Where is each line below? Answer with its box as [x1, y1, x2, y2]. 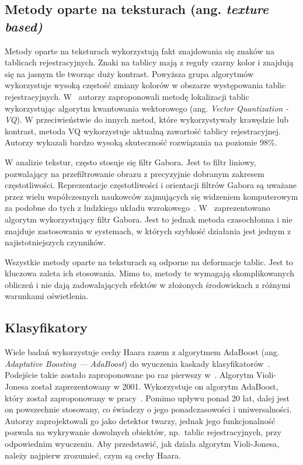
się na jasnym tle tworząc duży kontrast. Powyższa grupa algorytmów [5, 67, 254, 79]
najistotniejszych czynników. [5, 236, 106, 248]
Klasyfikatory [5, 318, 88, 336]
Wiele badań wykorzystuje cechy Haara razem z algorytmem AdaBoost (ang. [5, 346, 280, 358]
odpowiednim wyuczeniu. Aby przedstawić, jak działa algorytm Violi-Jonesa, [5, 438, 280, 450]
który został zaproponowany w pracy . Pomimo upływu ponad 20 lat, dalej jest [5, 391, 290, 404]
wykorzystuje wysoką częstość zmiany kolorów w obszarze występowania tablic [5, 79, 286, 91]
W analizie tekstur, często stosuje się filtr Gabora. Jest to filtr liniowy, [5, 155, 256, 168]
